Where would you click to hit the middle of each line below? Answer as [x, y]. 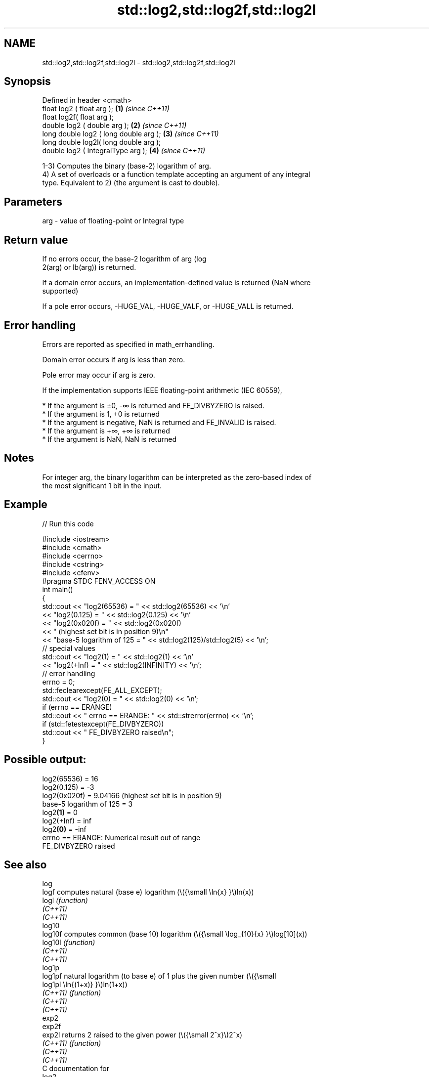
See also [25, 864]
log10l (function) [69, 943]
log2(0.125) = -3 [68, 787]
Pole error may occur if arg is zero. [99, 375]
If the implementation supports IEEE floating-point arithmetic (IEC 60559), [162, 390]
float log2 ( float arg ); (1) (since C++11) [106, 109]
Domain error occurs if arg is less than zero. [114, 359]
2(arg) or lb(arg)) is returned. [89, 267]
